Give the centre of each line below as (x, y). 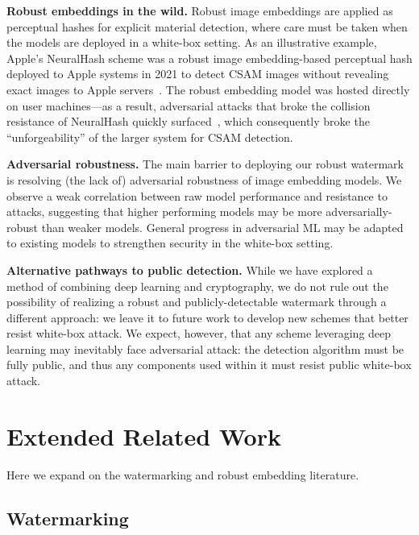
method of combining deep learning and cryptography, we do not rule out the (197, 286)
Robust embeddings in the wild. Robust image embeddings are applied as (200, 10)
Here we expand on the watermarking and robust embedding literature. (183, 474)
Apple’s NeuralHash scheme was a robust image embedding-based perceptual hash (209, 58)
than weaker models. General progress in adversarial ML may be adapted (222, 227)
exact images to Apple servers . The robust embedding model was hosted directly (208, 89)
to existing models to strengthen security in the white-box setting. (170, 243)
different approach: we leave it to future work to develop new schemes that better (207, 317)
